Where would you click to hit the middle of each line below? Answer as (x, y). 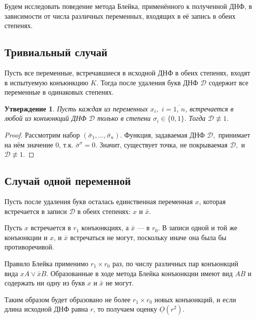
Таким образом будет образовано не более (68, 299)
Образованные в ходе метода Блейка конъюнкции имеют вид (142, 273)
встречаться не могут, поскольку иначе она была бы (148, 237)
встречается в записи (36, 211)
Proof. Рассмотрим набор (42, 134)
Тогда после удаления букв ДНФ (149, 82)
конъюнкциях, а (105, 228)
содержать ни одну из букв (45, 283)
